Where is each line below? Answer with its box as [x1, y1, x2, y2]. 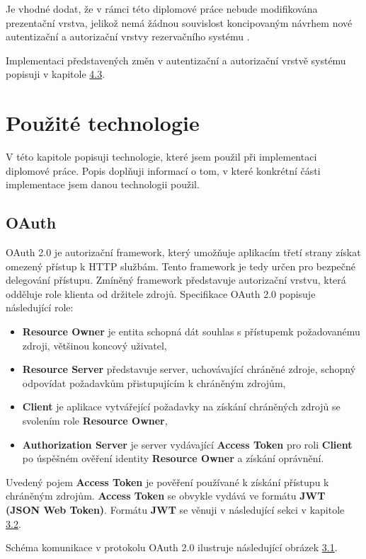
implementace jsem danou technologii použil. [6, 177, 200, 192]
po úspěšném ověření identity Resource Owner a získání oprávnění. [22, 451, 324, 466]
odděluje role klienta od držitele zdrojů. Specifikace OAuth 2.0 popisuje [6, 286, 316, 301]
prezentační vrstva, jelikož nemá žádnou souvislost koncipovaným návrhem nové [6, 15, 353, 30]
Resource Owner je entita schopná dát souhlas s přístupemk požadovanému [22, 324, 360, 339]
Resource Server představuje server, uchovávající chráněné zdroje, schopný [22, 362, 356, 376]
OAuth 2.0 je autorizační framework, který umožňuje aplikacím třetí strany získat [6, 245, 361, 260]
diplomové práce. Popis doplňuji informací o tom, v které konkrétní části [6, 163, 321, 178]
